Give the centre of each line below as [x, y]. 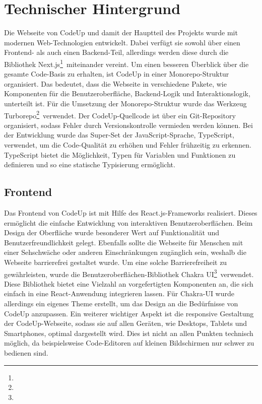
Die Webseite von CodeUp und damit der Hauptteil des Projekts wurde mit [121, 32]
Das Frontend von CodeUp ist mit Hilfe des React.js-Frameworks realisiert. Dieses [131, 212]
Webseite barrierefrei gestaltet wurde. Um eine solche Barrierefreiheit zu [116, 262]
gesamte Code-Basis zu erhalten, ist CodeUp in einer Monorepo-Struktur [117, 74]
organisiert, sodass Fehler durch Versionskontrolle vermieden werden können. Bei [128, 125]
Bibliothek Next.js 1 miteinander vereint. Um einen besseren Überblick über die [126, 63]
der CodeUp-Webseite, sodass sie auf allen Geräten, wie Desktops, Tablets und [126, 323]
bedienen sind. [26, 352]
